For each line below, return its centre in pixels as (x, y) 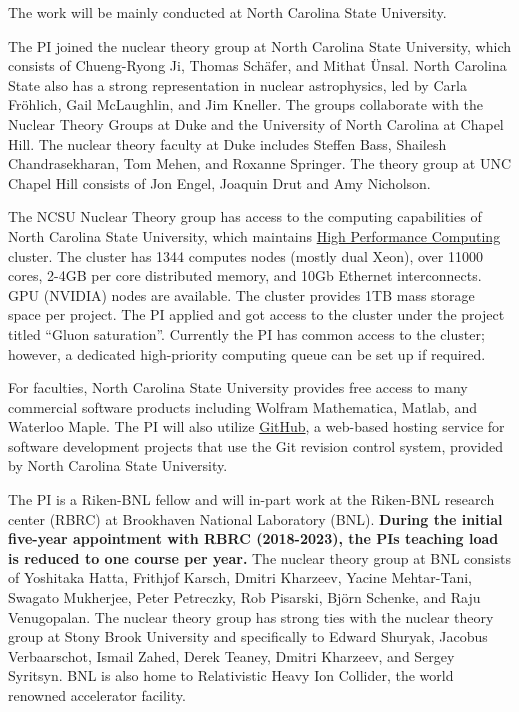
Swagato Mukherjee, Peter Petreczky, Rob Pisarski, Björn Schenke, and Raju (244, 597)
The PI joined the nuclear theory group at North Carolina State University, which (259, 45)
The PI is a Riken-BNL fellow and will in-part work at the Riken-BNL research (251, 499)
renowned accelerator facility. (97, 695)
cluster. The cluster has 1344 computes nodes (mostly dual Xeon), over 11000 (245, 255)
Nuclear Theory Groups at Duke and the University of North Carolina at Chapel (256, 123)
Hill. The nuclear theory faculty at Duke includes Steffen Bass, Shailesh (227, 143)
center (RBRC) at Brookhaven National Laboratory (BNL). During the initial (255, 518)
